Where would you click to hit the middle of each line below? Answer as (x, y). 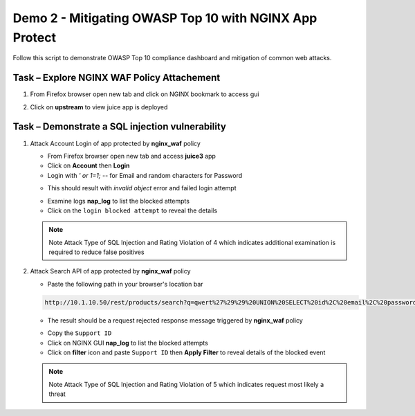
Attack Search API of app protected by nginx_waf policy (110, 271)
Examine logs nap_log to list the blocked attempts (119, 201)
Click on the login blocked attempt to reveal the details (132, 210)
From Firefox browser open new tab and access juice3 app (131, 156)
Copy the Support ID (80, 333)
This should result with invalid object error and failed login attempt (142, 188)
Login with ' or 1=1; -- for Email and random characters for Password (145, 175)
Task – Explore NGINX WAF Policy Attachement (117, 78)
